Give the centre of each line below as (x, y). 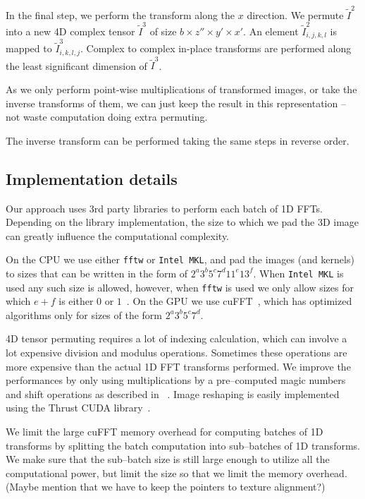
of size (163, 31)
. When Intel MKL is (298, 273)
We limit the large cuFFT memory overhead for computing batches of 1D (165, 432)
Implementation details (92, 178)
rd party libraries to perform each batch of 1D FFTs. (209, 208)
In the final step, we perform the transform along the (120, 14)
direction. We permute (295, 14)
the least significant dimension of (76, 65)
